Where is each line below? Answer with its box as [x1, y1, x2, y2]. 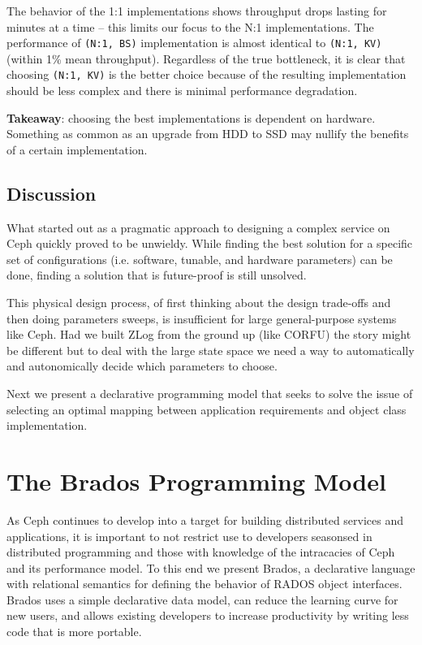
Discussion [6, 180, 97, 206]
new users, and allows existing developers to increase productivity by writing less [6, 607, 409, 624]
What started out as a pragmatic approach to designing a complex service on [6, 219, 390, 236]
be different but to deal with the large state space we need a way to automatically [6, 341, 415, 358]
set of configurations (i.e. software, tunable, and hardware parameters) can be [6, 250, 393, 267]
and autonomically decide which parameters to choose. [6, 357, 278, 374]
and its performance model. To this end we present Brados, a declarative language [6, 559, 416, 576]
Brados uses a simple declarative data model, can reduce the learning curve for [6, 591, 398, 608]
